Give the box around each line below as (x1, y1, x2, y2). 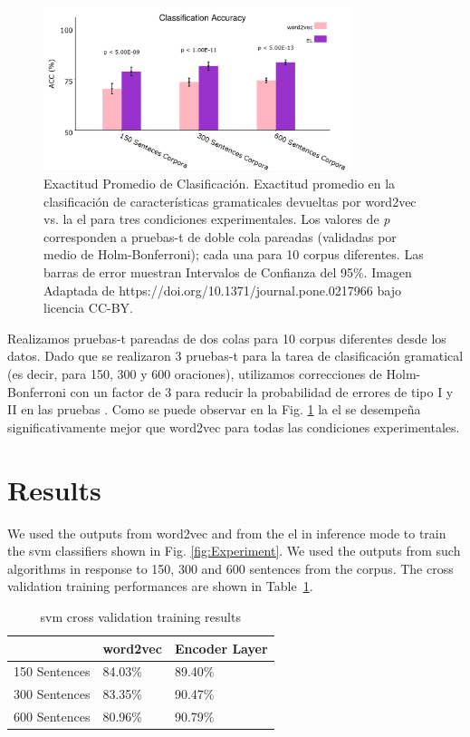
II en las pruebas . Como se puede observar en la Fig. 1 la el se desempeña (7, 400, 421, 419)
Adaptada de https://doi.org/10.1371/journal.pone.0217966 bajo (43, 280, 401, 299)
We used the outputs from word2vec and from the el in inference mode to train (7, 523, 446, 542)
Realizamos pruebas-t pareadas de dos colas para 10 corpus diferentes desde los (7, 328, 446, 347)
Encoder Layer (174, 638, 268, 657)
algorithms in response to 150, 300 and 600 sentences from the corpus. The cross (7, 558, 454, 577)
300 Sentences (14, 684, 91, 703)
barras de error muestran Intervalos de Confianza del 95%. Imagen (43, 263, 412, 282)
